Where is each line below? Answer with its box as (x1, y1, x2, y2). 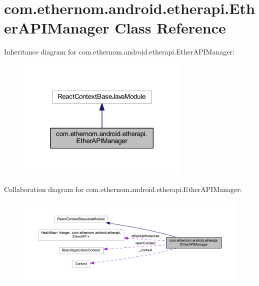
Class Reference (114, 17, 226, 38)
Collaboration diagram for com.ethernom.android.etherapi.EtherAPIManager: (4, 183, 242, 194)
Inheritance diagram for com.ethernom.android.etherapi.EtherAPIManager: (4, 46, 234, 57)
